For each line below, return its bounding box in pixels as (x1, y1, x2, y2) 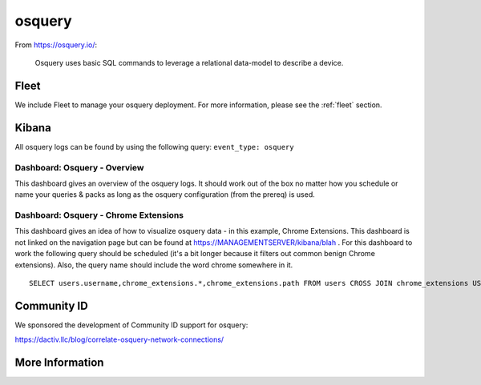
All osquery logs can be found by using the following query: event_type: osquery (14, 142, 294, 151)
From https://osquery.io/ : (14, 40, 98, 50)
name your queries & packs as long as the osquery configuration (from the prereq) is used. (14, 190, 316, 199)
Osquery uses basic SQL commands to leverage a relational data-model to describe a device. (34, 58, 344, 67)
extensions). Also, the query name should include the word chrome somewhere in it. (14, 260, 293, 270)
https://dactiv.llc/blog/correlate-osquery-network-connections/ (14, 335, 224, 344)
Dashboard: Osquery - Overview (14, 162, 144, 173)
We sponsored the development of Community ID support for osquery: (14, 320, 249, 330)
